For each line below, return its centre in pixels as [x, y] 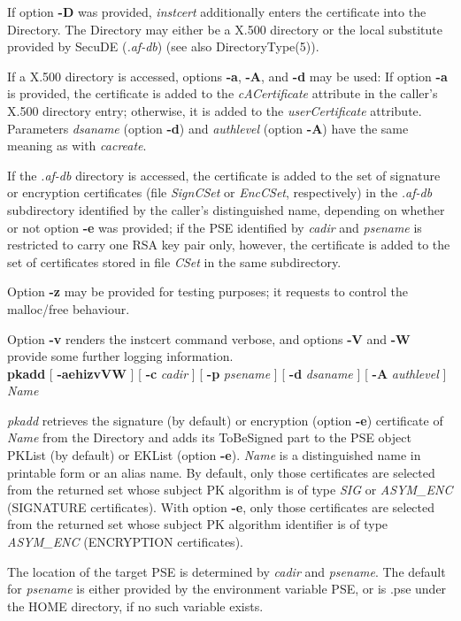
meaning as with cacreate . [77, 146]
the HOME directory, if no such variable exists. [135, 606]
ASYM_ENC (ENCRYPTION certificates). [125, 542]
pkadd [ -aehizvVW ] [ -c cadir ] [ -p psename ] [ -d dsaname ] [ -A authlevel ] [227, 373]
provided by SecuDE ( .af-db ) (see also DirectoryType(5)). [163, 46]
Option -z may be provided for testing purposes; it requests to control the [207, 291]
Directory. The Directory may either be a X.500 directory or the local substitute [225, 29]
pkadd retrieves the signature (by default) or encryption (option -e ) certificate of [225, 420]
